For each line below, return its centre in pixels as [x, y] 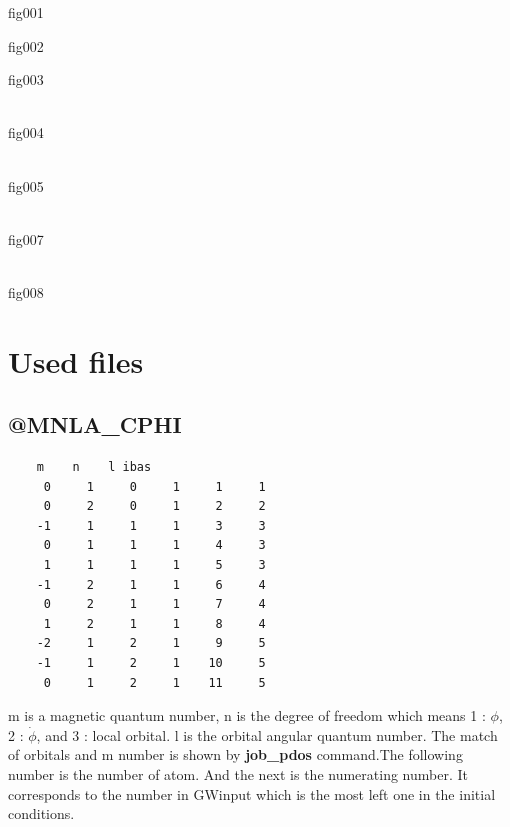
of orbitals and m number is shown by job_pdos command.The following [235, 754]
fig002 [26, 45]
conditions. [41, 813]
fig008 [26, 291]
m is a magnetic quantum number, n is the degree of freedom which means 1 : [247, 715]
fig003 [26, 79]
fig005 [26, 185]
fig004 [26, 132]
